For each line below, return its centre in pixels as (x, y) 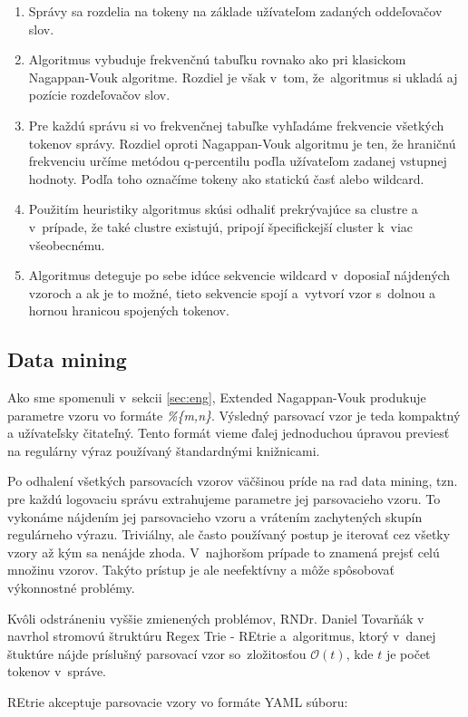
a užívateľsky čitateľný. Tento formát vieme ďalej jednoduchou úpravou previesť (229, 433)
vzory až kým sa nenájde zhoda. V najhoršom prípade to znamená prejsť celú (224, 552)
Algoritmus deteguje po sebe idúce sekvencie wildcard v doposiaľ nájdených (239, 275)
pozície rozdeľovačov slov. (99, 95)
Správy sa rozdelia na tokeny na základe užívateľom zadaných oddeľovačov (235, 11)
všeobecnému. (67, 244)
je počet (408, 653)
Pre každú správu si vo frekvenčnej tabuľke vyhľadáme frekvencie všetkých (236, 125)
